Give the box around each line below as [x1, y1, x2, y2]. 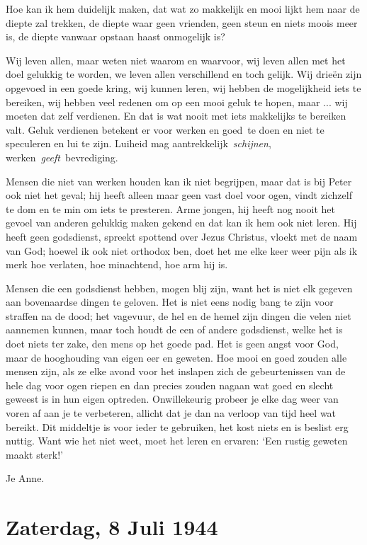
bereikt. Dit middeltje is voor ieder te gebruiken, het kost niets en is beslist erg [6, 419, 349, 434]
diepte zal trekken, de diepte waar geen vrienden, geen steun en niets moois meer [6, 15, 358, 30]
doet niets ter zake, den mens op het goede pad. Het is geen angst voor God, [6, 336, 339, 351]
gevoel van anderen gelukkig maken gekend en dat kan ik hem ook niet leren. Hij [6, 215, 357, 230]
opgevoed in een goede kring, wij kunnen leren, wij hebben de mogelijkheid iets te [6, 80, 361, 95]
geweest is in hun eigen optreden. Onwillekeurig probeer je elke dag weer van [6, 391, 339, 406]
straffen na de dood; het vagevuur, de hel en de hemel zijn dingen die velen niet [6, 308, 351, 323]
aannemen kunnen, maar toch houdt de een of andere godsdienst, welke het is [6, 322, 343, 337]
